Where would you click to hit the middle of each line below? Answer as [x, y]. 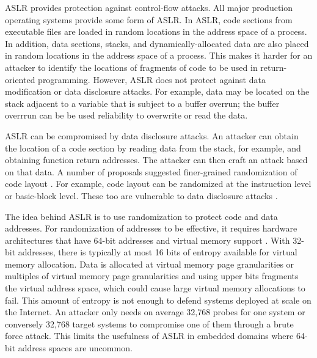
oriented [20, 79]
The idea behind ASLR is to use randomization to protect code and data [141, 216]
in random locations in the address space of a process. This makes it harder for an [159, 55]
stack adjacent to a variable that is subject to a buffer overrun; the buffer [142, 103]
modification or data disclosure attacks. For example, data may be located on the [157, 91]
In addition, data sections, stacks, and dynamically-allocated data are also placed [157, 43]
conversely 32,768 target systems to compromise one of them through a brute [149, 323]
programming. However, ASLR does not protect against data [152, 79]
